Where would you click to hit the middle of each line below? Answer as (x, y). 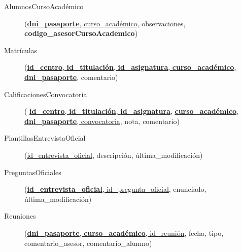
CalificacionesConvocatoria (46, 94)
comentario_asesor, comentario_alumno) (88, 243)
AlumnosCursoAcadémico (44, 6)
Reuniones (20, 216)
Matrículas (21, 50)
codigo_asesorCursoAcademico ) (81, 33)
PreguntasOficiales (33, 172)
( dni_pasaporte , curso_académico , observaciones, (105, 23)
